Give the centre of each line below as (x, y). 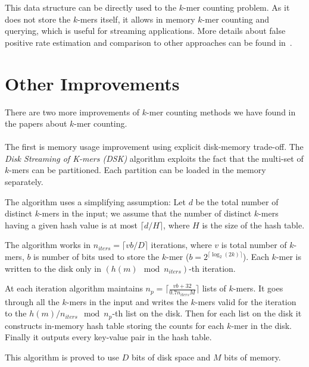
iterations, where (181, 245)
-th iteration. (212, 268)
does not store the (38, 19)
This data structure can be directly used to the (91, 7)
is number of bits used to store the (96, 257)
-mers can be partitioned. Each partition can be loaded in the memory (138, 170)
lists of (214, 288)
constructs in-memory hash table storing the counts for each (115, 325)
